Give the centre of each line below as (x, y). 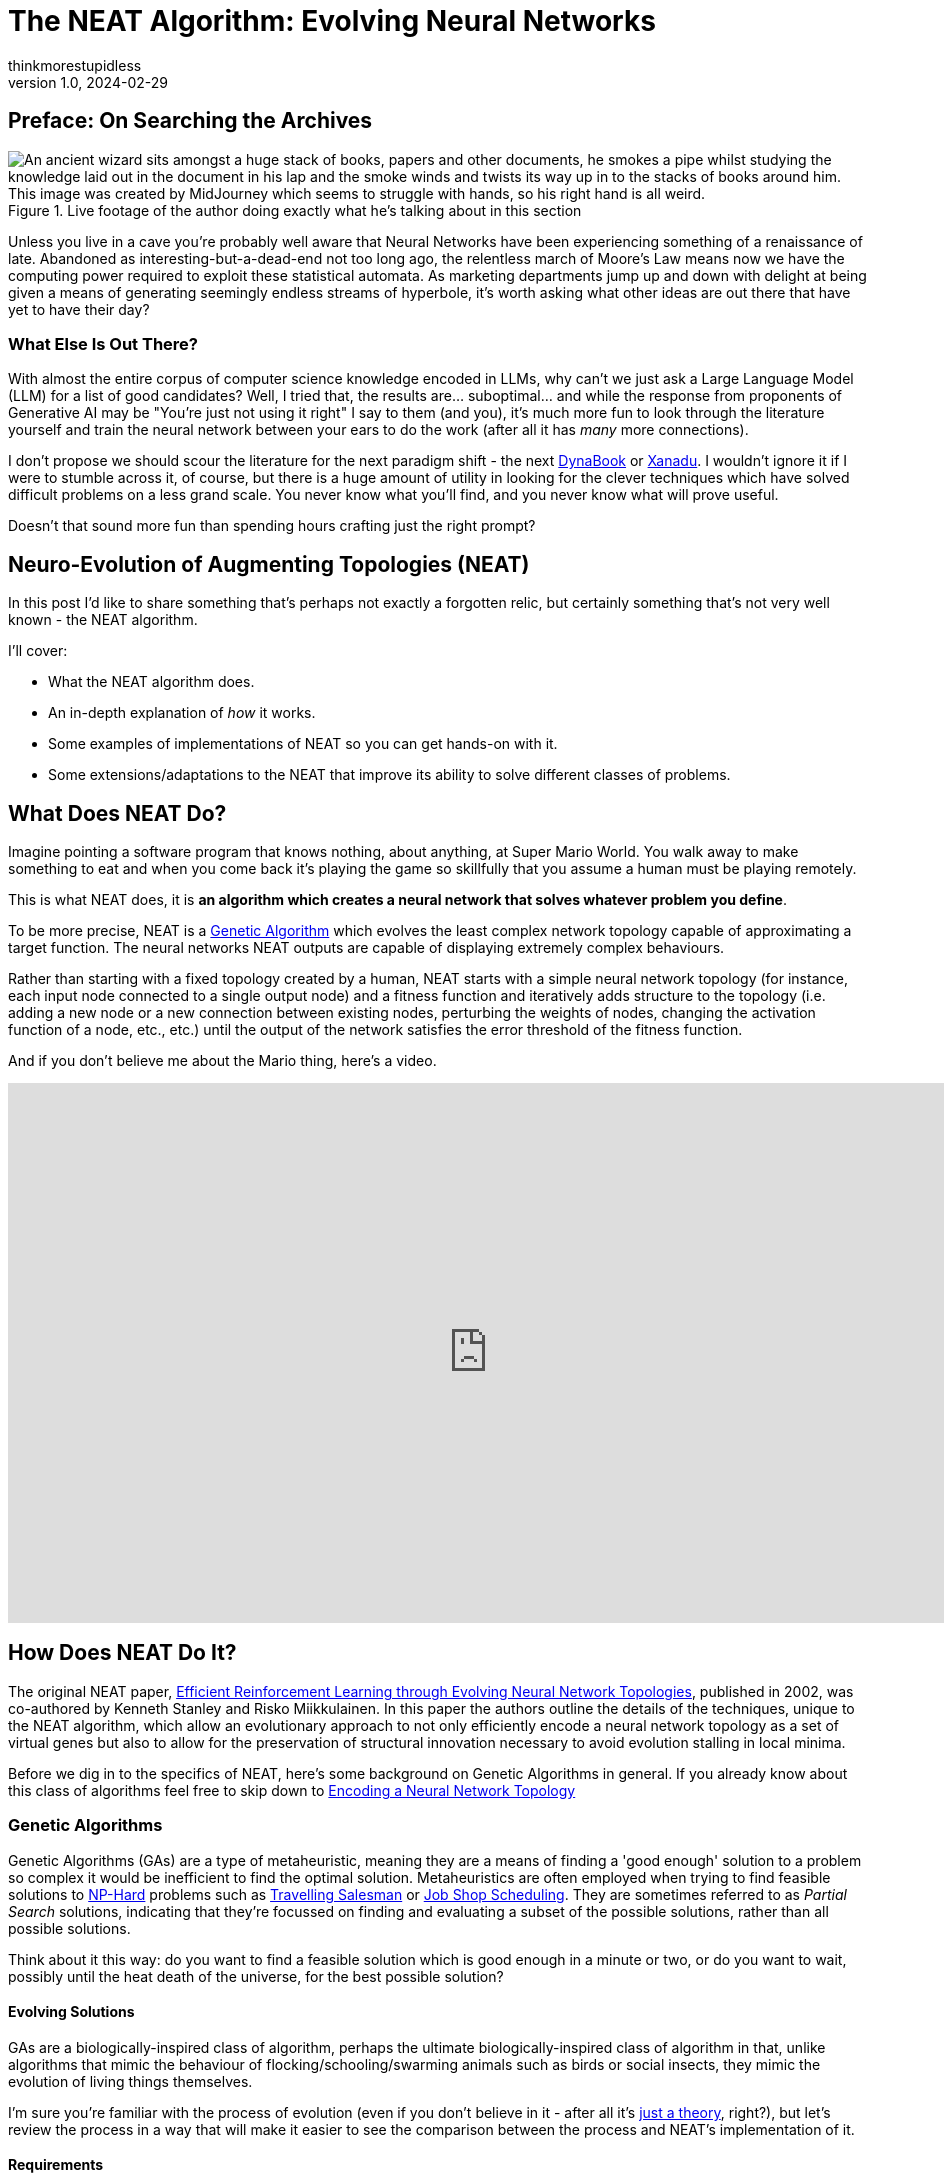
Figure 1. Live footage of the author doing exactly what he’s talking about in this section (295, 210)
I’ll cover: (38, 651)
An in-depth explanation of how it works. (182, 713)
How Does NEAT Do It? (122, 1653)
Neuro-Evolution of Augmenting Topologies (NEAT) (269, 564)
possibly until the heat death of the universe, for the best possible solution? (256, 1976)
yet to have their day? (79, 309)
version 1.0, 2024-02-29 (88, 82)
